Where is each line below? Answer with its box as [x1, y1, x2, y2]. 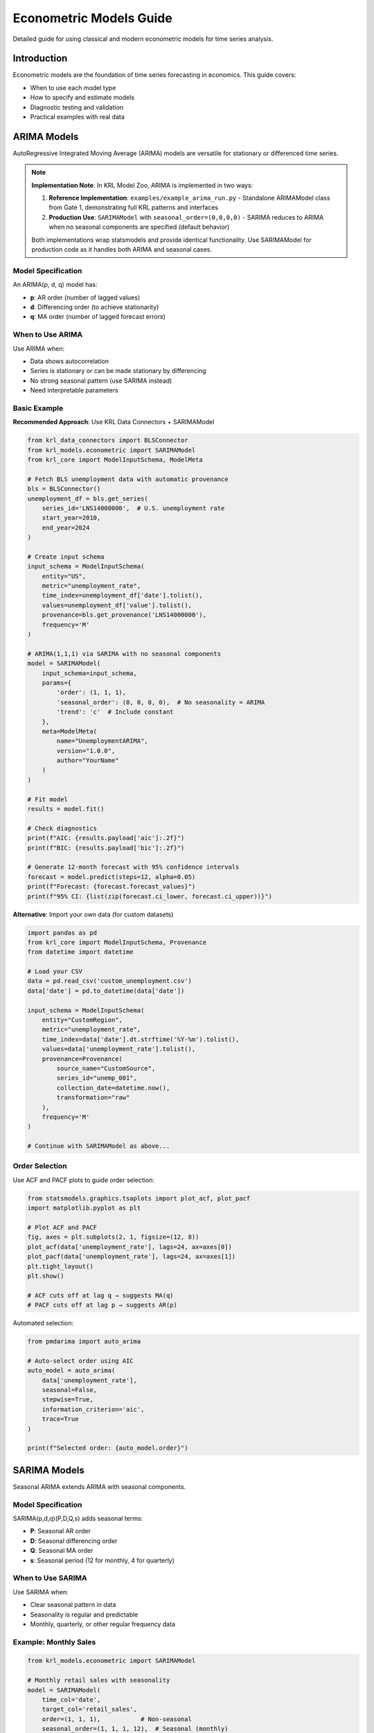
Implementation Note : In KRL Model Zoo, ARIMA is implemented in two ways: [31, 181, 253, 189]
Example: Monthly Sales [12, 1637, 96, 1646]
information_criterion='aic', [42, 1405, 145, 1413]
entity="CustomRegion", [42, 1016, 123, 1024]
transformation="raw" [56, 1094, 130, 1101]
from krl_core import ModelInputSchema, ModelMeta [27, 455, 204, 464]
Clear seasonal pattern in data [30, 1601, 116, 1609]
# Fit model [27, 795, 69, 803]
